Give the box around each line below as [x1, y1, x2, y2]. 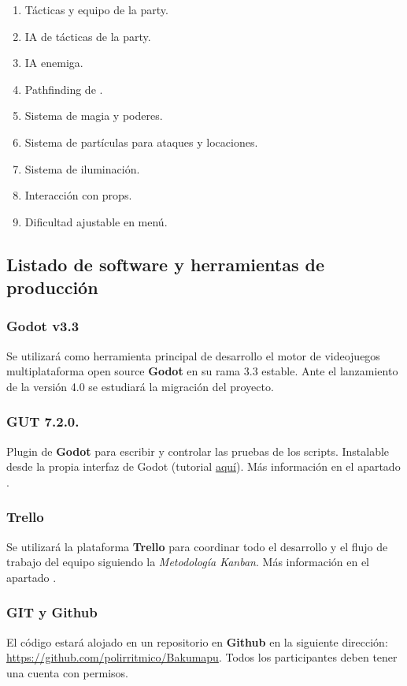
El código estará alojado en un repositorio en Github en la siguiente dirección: [6, 633, 388, 650]
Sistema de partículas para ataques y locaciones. [24, 133, 258, 150]
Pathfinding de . [24, 80, 103, 97]
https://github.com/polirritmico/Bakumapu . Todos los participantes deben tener [6, 649, 398, 665]
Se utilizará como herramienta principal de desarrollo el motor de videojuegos [6, 347, 380, 364]
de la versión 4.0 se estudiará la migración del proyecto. [6, 378, 274, 394]
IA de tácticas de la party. [24, 28, 151, 44]
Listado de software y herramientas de [6, 252, 324, 276]
